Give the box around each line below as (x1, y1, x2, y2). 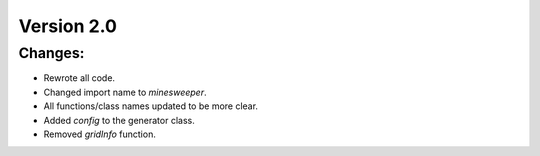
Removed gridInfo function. (43, 128, 157, 140)
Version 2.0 (18, 15, 117, 37)
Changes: (18, 44, 85, 62)
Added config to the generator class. (43, 114, 195, 126)
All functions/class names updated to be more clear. (43, 100, 259, 112)
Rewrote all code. (43, 72, 115, 84)
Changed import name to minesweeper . (43, 86, 207, 98)
